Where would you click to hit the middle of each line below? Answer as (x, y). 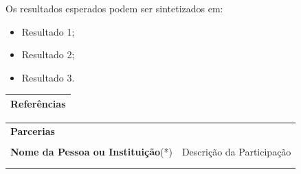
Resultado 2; (48, 54)
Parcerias (33, 130)
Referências (38, 103)
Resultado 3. (48, 77)
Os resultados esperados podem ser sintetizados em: (114, 8)
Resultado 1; (48, 31)
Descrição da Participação (236, 151)
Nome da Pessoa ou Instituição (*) (91, 151)
